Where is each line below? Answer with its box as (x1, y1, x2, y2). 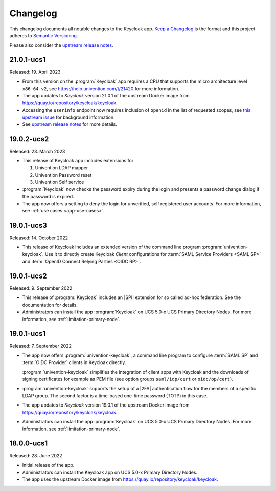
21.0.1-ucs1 (9, 55, 46, 64)
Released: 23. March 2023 (9, 148, 65, 154)
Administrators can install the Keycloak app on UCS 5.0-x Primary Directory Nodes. (22, 469, 198, 476)
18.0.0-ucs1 (9, 439, 48, 448)
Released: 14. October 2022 (9, 234, 68, 241)
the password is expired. (22, 194, 74, 200)
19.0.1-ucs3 (9, 221, 47, 230)
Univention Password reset (35, 172, 92, 178)
